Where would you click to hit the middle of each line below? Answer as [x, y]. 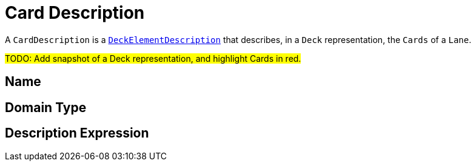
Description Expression [77, 133]
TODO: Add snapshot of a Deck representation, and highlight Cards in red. [153, 58]
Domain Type [46, 107]
